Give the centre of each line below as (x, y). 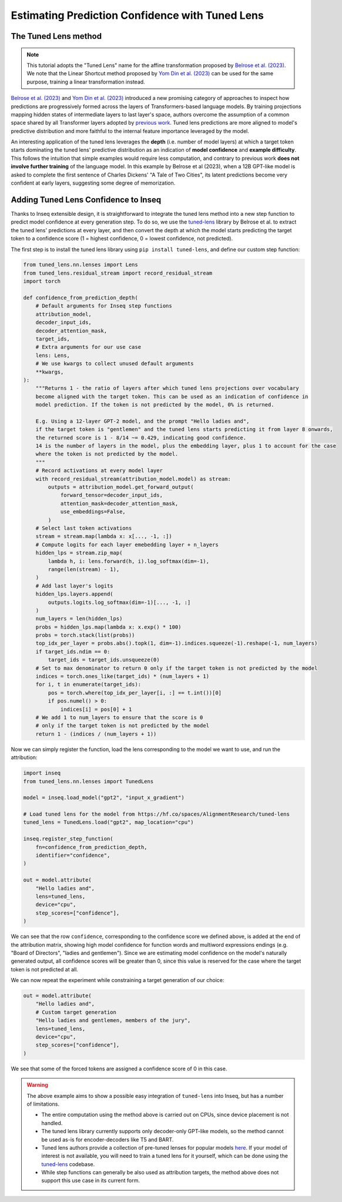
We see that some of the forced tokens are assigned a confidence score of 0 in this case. (119, 1069)
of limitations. (43, 1104)
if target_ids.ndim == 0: (73, 652)
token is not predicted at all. (45, 969)
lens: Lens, (53, 355)
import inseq (42, 773)
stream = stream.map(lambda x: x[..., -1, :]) (104, 536)
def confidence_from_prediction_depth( (81, 298)
